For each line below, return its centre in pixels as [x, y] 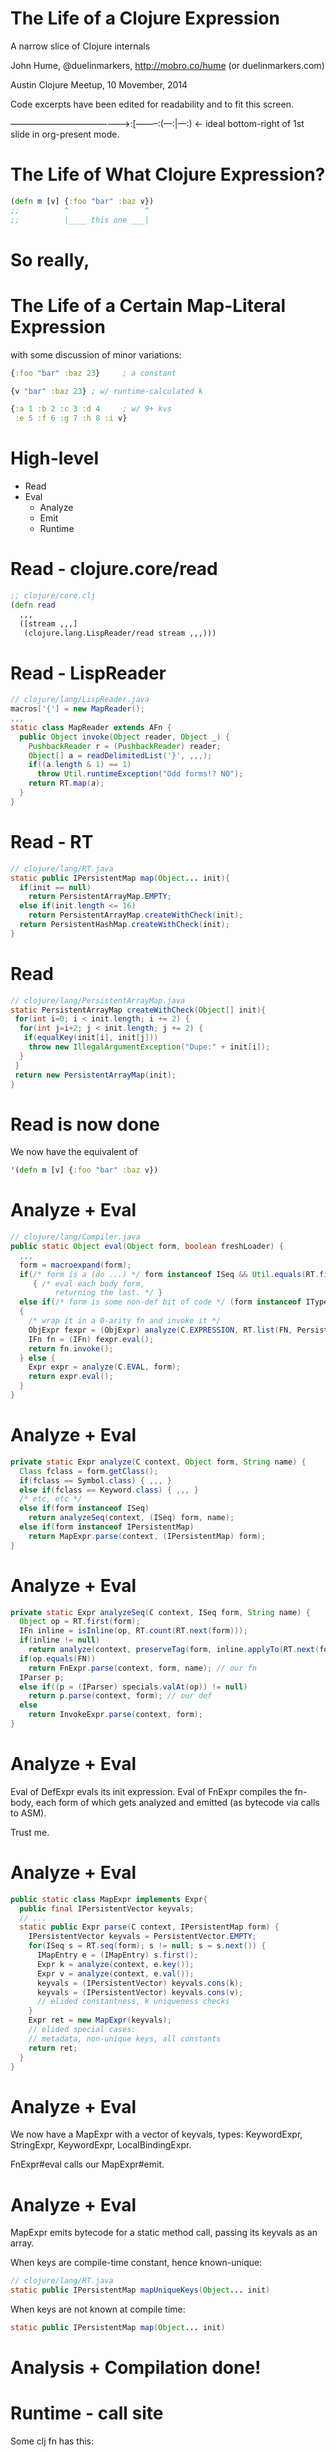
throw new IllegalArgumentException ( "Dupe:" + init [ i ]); [149, 1047]
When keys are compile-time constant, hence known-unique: [136, 2263]
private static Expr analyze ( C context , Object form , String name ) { [158, 1462]
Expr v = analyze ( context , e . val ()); [115, 1973]
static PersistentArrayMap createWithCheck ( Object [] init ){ [138, 1010]
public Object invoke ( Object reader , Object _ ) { [124, 737]
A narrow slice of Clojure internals [80, 46]
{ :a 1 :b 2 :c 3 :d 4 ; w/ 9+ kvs [91, 409]
